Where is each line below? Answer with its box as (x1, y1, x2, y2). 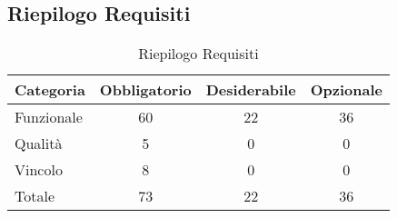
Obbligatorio (99, 79, 192, 101)
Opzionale (310, 79, 382, 101)
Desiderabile (205, 79, 296, 101)
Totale (15, 185, 55, 207)
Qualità (15, 133, 63, 154)
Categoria (15, 79, 85, 101)
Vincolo (15, 159, 63, 181)
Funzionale (15, 106, 83, 128)
